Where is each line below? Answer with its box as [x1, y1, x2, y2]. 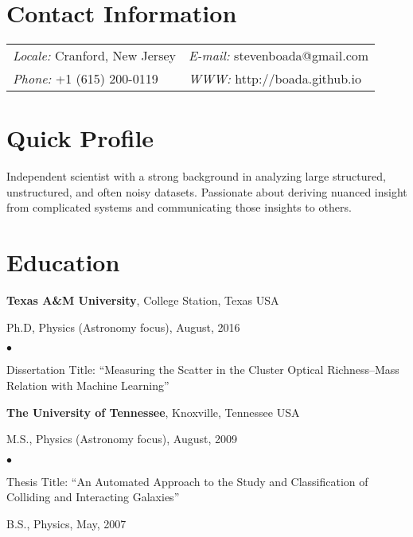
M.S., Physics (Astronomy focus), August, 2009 [6, 430, 237, 447]
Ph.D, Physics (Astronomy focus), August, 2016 [6, 318, 240, 335]
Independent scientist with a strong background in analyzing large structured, [6, 168, 386, 185]
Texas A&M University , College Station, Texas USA [6, 292, 279, 309]
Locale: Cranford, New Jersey [13, 46, 177, 65]
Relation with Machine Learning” [6, 376, 169, 393]
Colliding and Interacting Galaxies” [6, 488, 180, 505]
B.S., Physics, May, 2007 [6, 515, 127, 531]
